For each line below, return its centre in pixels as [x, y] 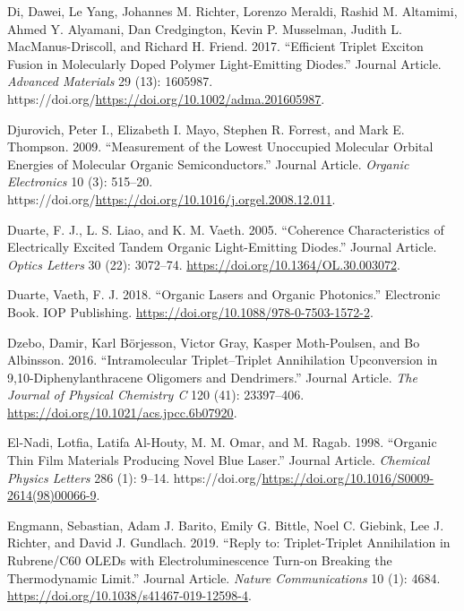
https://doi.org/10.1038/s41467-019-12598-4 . [129, 595]
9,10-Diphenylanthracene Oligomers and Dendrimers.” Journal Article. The [212, 377]
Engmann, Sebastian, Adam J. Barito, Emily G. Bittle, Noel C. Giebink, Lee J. [226, 525]
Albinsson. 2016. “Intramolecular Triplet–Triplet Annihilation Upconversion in [223, 360]
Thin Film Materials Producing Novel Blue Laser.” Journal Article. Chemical [219, 460]
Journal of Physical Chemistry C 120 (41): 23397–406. [156, 395]
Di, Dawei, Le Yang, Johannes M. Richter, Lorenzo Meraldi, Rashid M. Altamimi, [232, 11]
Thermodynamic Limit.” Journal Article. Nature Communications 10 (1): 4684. [224, 577]
